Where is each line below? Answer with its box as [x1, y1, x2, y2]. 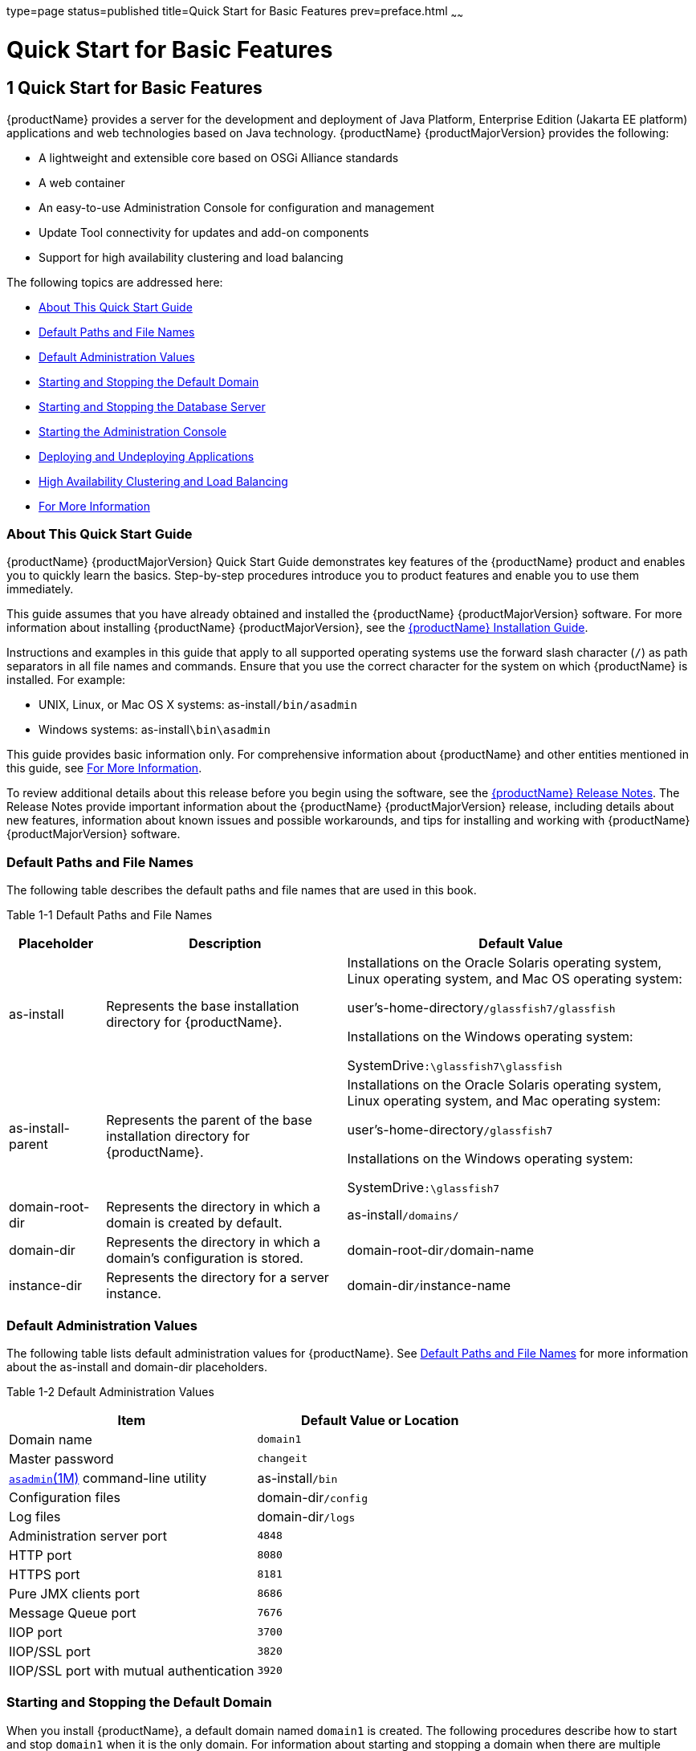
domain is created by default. [106, 1215, 283, 1232]
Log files [9, 1508, 61, 1525]
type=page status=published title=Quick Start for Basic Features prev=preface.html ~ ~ [6, 4, 463, 21]
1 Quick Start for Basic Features [6, 78, 263, 99]
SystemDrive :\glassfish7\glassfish [347, 1057, 563, 1074]
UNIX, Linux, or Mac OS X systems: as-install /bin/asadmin [39, 698, 357, 712]
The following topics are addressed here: [6, 275, 223, 289]
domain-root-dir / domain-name [347, 1242, 535, 1259]
